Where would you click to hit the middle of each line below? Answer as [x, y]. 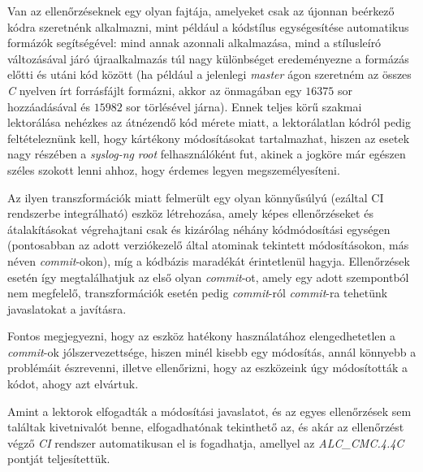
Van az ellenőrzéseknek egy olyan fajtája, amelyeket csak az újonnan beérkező [201, 11]
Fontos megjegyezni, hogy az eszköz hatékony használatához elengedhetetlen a [201, 336]
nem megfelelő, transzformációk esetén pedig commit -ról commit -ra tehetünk [198, 293]
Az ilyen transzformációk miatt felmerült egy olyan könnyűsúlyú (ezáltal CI [196, 197]
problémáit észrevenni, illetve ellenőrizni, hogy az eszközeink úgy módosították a [208, 368]
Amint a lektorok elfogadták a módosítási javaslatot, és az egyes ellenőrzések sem [209, 411]
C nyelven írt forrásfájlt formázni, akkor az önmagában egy [155, 90]
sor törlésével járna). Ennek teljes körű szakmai [244, 106]
